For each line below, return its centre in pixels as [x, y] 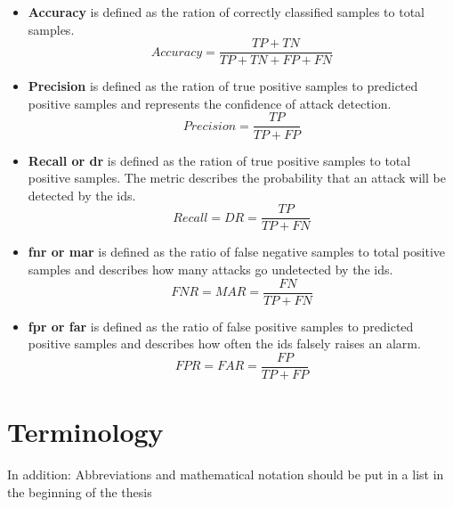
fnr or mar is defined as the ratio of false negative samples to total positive [237, 252]
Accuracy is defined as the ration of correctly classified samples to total [226, 12]
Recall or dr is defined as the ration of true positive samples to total [219, 160]
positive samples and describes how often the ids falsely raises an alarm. [224, 343]
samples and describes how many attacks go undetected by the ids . [210, 269]
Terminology [85, 432]
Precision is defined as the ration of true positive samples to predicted [223, 86]
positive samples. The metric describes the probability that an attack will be [237, 178]
